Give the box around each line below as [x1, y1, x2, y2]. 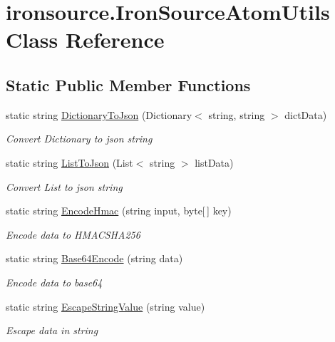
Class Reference [6, 25, 165, 54]
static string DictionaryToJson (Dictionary [6, 107, 192, 122]
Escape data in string [6, 323, 98, 338]
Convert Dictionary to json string [6, 131, 153, 146]
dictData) [284, 107, 327, 122]
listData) [195, 155, 234, 170]
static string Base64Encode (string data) [6, 251, 183, 266]
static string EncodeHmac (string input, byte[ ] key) [6, 203, 232, 218]
